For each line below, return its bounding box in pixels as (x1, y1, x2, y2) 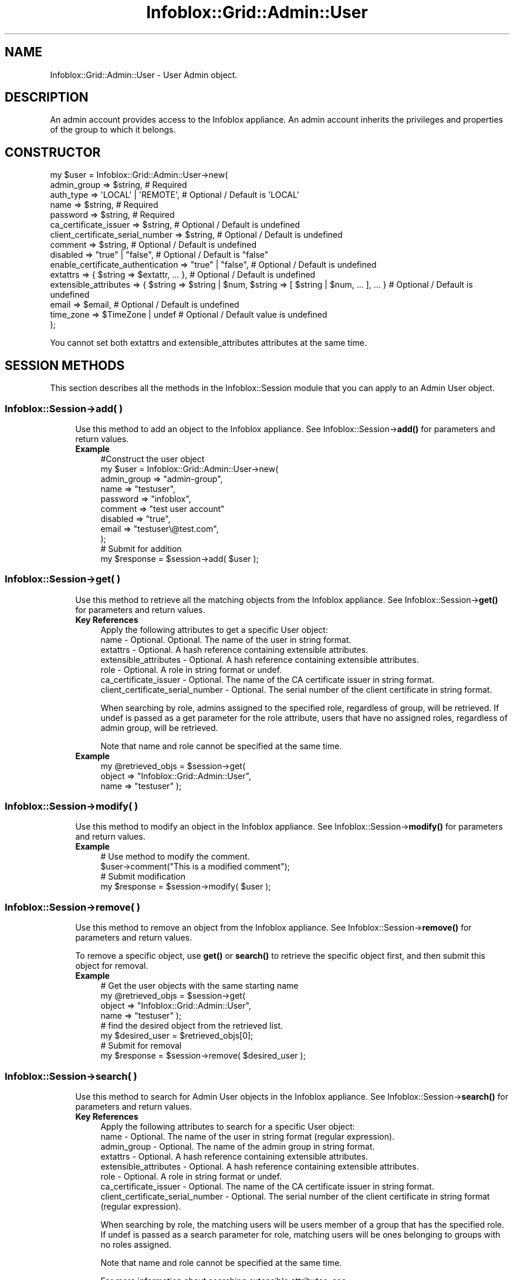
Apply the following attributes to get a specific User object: (100, 624, 328, 635)
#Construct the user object (100, 453, 205, 464)
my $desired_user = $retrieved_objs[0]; (100, 1030, 253, 1041)
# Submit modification (100, 871, 186, 882)
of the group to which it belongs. (50, 124, 176, 135)
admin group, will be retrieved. (100, 722, 218, 733)
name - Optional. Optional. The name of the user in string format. (100, 634, 351, 645)
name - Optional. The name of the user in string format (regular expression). (100, 1131, 395, 1141)
